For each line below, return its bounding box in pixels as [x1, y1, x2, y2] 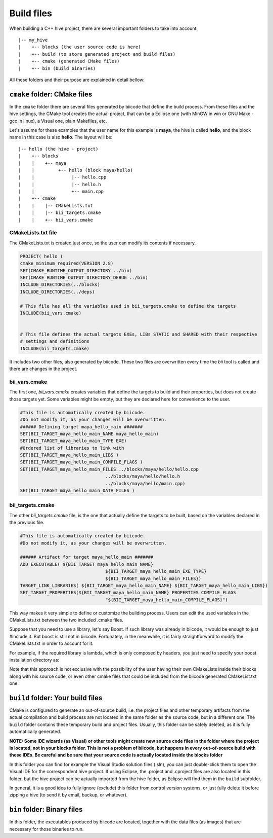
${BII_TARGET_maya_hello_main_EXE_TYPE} [105, 568, 207, 574]
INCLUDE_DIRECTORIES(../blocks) [20, 282, 101, 287]
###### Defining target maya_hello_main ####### [20, 424, 143, 429]
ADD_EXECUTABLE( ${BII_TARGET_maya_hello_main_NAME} [20, 561, 154, 567]
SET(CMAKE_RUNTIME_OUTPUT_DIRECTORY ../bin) [20, 268, 132, 273]
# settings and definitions [20, 339, 89, 344]
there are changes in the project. [9, 366, 78, 372]
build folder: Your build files [9, 694, 103, 702]
